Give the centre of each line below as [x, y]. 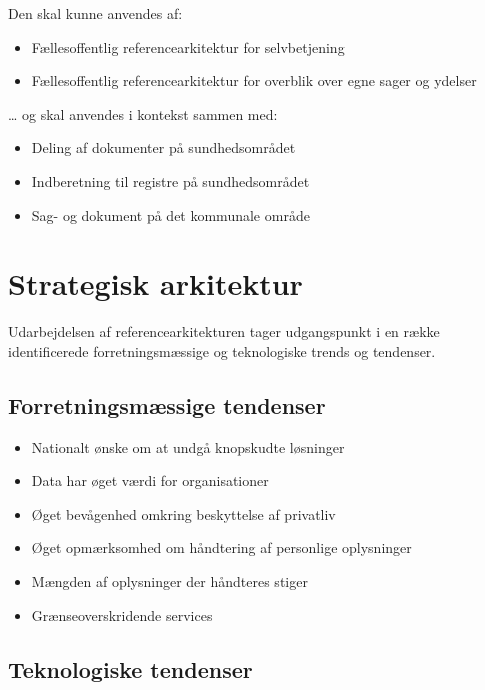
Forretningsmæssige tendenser [167, 404]
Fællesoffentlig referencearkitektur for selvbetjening [188, 46]
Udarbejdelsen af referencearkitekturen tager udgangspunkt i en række [224, 331]
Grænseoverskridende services [122, 614]
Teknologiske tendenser [130, 668]
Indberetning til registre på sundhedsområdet [170, 180]
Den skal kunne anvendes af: [95, 13]
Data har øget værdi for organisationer [150, 480]
